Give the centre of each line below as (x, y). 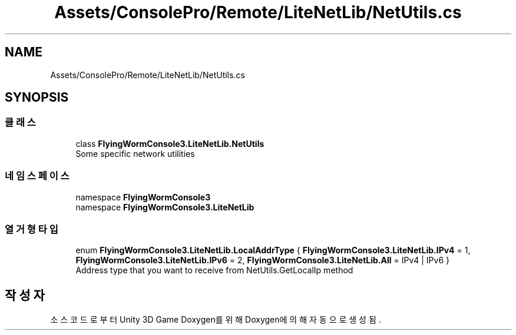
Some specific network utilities (135, 153)
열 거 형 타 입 (32, 229)
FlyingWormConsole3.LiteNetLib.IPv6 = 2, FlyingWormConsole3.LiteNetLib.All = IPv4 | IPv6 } (263, 260)
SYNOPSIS (37, 98)
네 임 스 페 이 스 (37, 176)
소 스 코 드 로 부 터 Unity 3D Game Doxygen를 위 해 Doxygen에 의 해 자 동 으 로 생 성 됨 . (216, 320)
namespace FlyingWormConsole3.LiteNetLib (165, 207)
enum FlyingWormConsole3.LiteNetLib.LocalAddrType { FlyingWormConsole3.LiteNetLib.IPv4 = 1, (273, 250)
